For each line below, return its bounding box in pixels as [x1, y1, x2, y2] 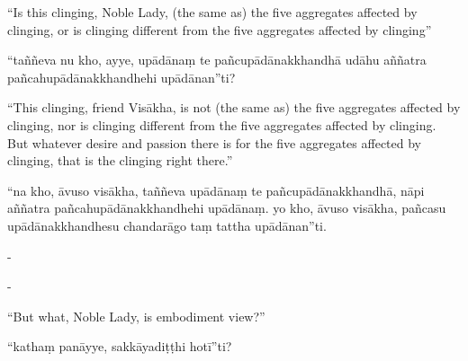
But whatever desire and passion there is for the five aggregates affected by [7, 133, 421, 152]
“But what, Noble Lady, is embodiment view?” [7, 306, 265, 325]
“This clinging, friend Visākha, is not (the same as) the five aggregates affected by [7, 98, 461, 117]
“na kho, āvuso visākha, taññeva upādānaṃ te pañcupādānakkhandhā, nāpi [7, 180, 425, 199]
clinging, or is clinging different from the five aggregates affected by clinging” [7, 20, 432, 39]
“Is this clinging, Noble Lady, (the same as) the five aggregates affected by [7, 3, 418, 21]
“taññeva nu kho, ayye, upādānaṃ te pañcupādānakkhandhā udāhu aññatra [7, 50, 427, 69]
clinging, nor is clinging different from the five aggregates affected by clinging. [7, 115, 436, 134]
